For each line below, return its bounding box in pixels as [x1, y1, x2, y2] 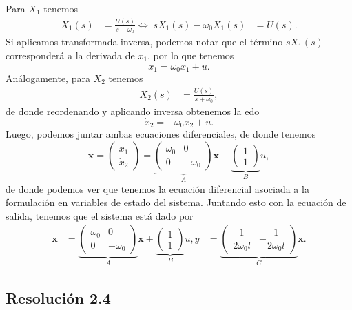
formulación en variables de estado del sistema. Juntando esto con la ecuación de [6, 195, 346, 209]
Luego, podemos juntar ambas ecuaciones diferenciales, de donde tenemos [6, 127, 316, 141]
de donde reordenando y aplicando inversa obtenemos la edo [6, 104, 260, 118]
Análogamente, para [6, 71, 90, 85]
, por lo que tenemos [147, 48, 234, 62]
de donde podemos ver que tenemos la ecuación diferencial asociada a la [6, 181, 309, 196]
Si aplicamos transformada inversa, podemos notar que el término [6, 34, 283, 49]
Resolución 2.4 [6, 287, 111, 309]
